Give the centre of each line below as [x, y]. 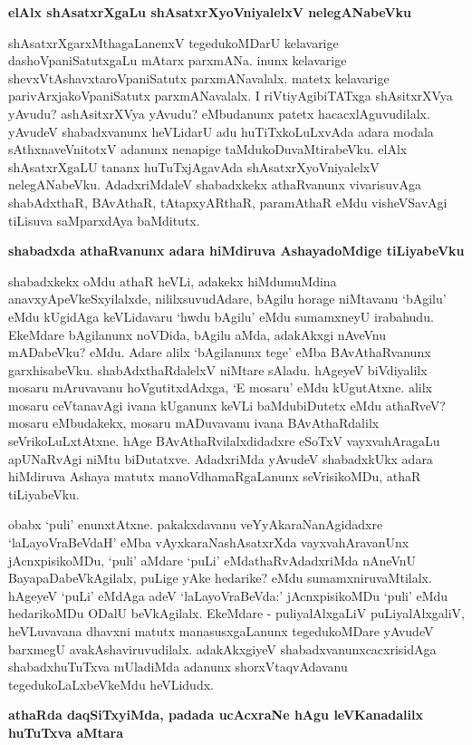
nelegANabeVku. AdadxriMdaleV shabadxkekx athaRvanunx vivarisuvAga [215, 184]
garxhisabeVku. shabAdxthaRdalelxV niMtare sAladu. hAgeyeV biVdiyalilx [218, 369]
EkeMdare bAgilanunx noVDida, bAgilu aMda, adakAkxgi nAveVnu [197, 334]
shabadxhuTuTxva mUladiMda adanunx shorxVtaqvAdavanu [178, 667]
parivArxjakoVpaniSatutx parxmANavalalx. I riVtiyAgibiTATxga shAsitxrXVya [231, 96]
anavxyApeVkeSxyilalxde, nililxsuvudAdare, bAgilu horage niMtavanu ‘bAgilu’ [227, 299]
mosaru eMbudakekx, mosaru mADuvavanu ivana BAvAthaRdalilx [194, 423]
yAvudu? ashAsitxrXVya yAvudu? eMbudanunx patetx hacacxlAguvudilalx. [219, 113]
